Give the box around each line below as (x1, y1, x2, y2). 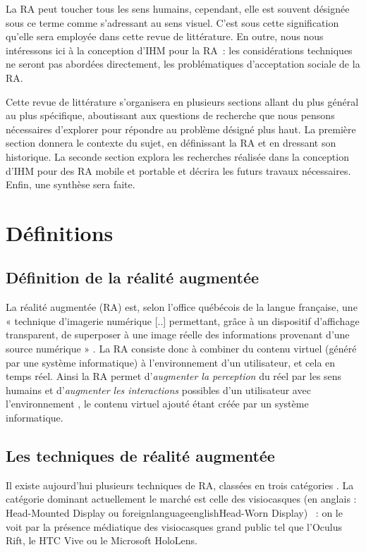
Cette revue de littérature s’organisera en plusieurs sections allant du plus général (6, 94, 359, 109)
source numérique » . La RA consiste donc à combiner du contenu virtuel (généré (6, 341, 357, 356)
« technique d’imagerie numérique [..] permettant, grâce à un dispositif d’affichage (6, 313, 360, 328)
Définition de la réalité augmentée (6, 266, 260, 288)
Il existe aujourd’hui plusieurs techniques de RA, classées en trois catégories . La (6, 477, 354, 492)
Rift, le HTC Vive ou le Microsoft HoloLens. (6, 533, 198, 548)
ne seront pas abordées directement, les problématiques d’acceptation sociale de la (6, 56, 360, 71)
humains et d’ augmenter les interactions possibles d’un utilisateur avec (6, 382, 311, 397)
